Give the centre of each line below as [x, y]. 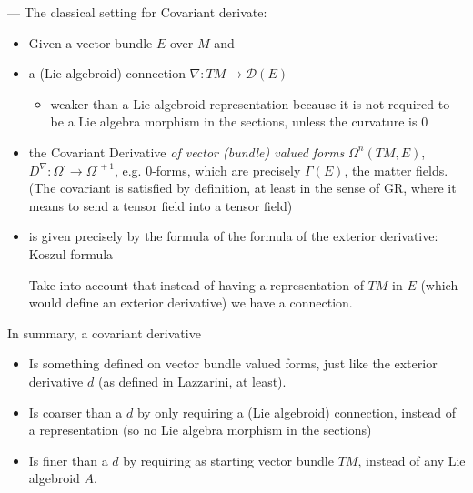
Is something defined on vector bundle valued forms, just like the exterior [233, 363]
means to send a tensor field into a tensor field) [161, 205]
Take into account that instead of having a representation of [196, 284]
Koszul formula [71, 253]
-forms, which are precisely [226, 170]
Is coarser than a [75, 412]
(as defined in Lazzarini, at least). [192, 381]
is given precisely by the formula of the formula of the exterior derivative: [233, 236]
